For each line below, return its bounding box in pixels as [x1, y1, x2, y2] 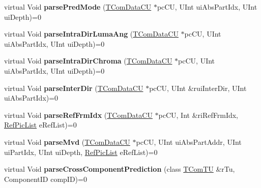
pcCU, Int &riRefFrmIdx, [158, 109, 238, 120]
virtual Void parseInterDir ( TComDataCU [4, 82, 143, 93]
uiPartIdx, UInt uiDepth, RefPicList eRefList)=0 [4, 146, 158, 157]
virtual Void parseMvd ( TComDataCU [4, 136, 130, 147]
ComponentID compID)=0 [4, 173, 87, 184]
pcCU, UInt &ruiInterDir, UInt [149, 82, 247, 93]
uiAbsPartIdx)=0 [4, 92, 59, 103]
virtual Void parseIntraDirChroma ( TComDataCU [4, 55, 172, 66]
